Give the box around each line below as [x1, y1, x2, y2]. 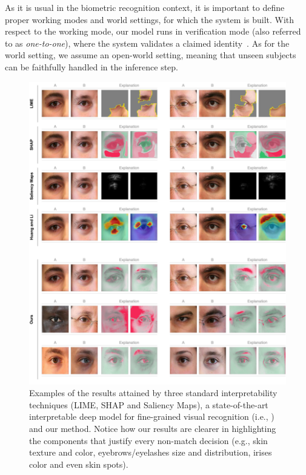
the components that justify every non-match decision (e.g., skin [29, 434, 268, 446]
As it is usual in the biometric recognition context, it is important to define [5, 1, 285, 13]
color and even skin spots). [29, 457, 128, 470]
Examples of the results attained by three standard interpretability [29, 386, 278, 399]
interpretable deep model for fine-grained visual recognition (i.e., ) [29, 410, 274, 423]
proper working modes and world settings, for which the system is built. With [5, 13, 294, 25]
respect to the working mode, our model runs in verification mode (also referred [5, 25, 301, 38]
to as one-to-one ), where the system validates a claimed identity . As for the [5, 36, 290, 49]
